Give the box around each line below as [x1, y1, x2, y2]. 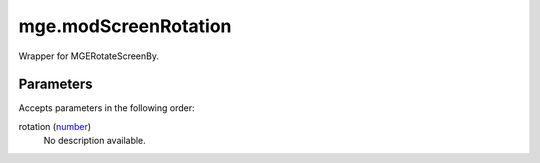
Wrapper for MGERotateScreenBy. [18, 50, 160, 62]
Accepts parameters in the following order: [18, 102, 195, 114]
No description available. [43, 135, 147, 147]
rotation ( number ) [18, 120, 92, 132]
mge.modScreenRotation [18, 15, 232, 37]
